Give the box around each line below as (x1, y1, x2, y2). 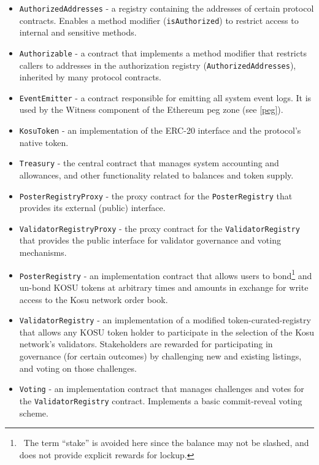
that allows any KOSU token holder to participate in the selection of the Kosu (19, 325, 314, 338)
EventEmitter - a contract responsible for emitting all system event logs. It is (19, 91, 312, 104)
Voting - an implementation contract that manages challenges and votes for (19, 382, 304, 395)
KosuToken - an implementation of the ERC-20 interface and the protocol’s (19, 124, 301, 137)
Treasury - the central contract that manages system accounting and (19, 156, 279, 169)
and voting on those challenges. (19, 361, 137, 374)
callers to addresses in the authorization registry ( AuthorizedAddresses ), (19, 58, 296, 71)
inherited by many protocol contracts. (19, 71, 162, 83)
